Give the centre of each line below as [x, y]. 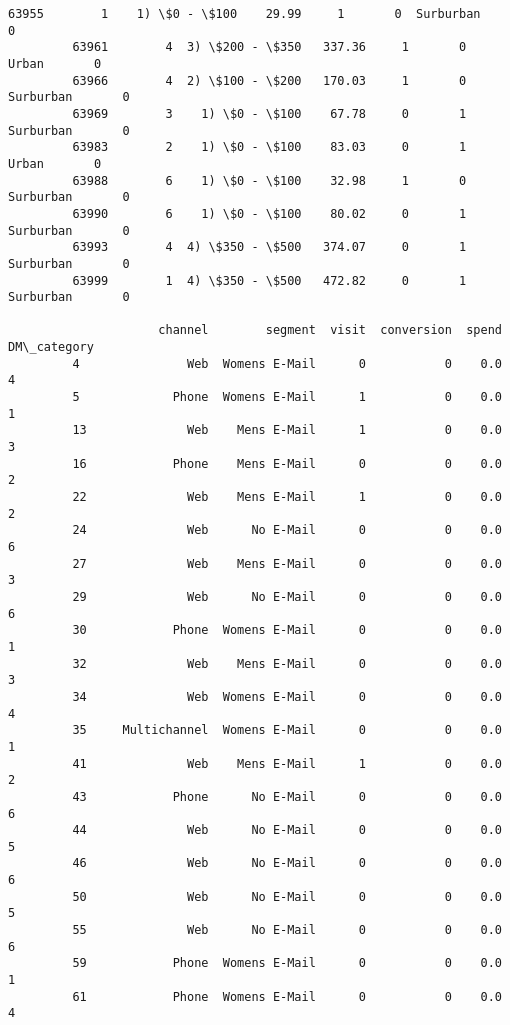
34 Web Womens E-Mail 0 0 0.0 [287, 696]
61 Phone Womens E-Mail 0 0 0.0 [287, 996]
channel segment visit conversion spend [330, 330]
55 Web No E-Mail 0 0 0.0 [287, 930]
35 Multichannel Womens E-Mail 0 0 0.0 [287, 730]
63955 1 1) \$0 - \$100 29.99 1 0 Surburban [244, 14]
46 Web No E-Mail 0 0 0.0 [287, 863]
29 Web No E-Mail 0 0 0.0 [287, 596]
